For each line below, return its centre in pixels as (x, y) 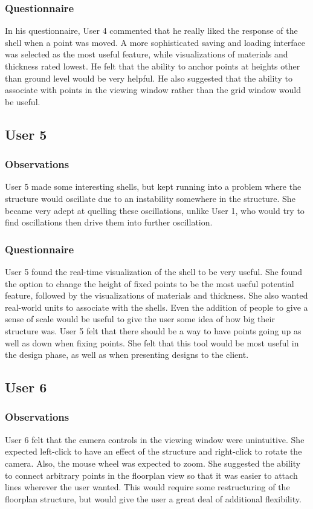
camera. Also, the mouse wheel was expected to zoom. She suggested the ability (153, 463)
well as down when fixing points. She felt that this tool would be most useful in (152, 342)
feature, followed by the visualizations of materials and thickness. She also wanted (156, 295)
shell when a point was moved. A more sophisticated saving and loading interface (155, 42)
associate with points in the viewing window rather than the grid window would (153, 90)
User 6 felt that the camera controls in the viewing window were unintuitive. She (155, 439)
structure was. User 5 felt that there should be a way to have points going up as (153, 330)
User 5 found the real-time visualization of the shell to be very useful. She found (153, 271)
